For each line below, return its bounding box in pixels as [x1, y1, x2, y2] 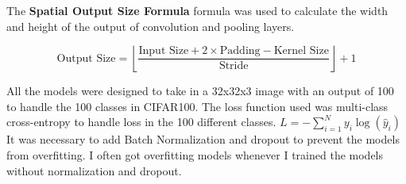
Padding [219, 45, 261, 57]
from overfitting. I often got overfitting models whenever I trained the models [6, 146, 384, 163]
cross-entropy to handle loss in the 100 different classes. [6, 113, 276, 130]
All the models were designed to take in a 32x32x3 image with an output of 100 [6, 82, 394, 99]
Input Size [138, 45, 189, 57]
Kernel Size [273, 45, 329, 57]
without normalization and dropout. [6, 162, 182, 178]
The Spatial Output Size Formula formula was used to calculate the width [6, 2, 389, 18]
